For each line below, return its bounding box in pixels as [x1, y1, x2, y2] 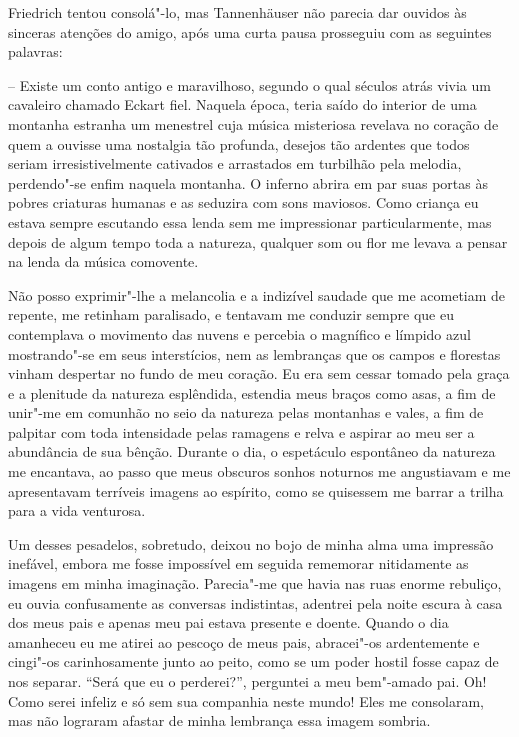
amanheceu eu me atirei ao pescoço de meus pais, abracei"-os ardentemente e [8, 631, 480, 652]
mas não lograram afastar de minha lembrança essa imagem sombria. [8, 710, 431, 731]
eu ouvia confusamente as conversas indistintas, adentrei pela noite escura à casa [8, 592, 503, 613]
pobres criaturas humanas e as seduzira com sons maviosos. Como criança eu [8, 192, 479, 213]
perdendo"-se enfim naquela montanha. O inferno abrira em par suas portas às [8, 172, 488, 193]
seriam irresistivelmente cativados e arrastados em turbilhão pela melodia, [8, 153, 462, 174]
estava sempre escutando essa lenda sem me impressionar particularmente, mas [8, 211, 492, 232]
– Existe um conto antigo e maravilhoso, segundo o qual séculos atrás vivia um [8, 74, 491, 95]
